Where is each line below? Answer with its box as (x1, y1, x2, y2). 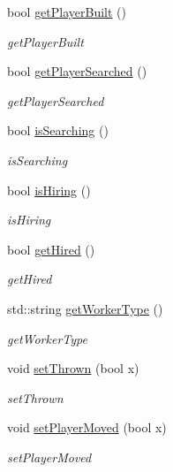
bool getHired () (7, 240, 95, 258)
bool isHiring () (7, 180, 91, 199)
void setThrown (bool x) (7, 359, 139, 377)
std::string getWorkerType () (7, 299, 163, 317)
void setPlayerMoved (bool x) (7, 418, 167, 437)
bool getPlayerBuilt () (7, 3, 127, 20)
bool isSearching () (7, 121, 109, 140)
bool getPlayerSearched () (7, 62, 147, 80)
